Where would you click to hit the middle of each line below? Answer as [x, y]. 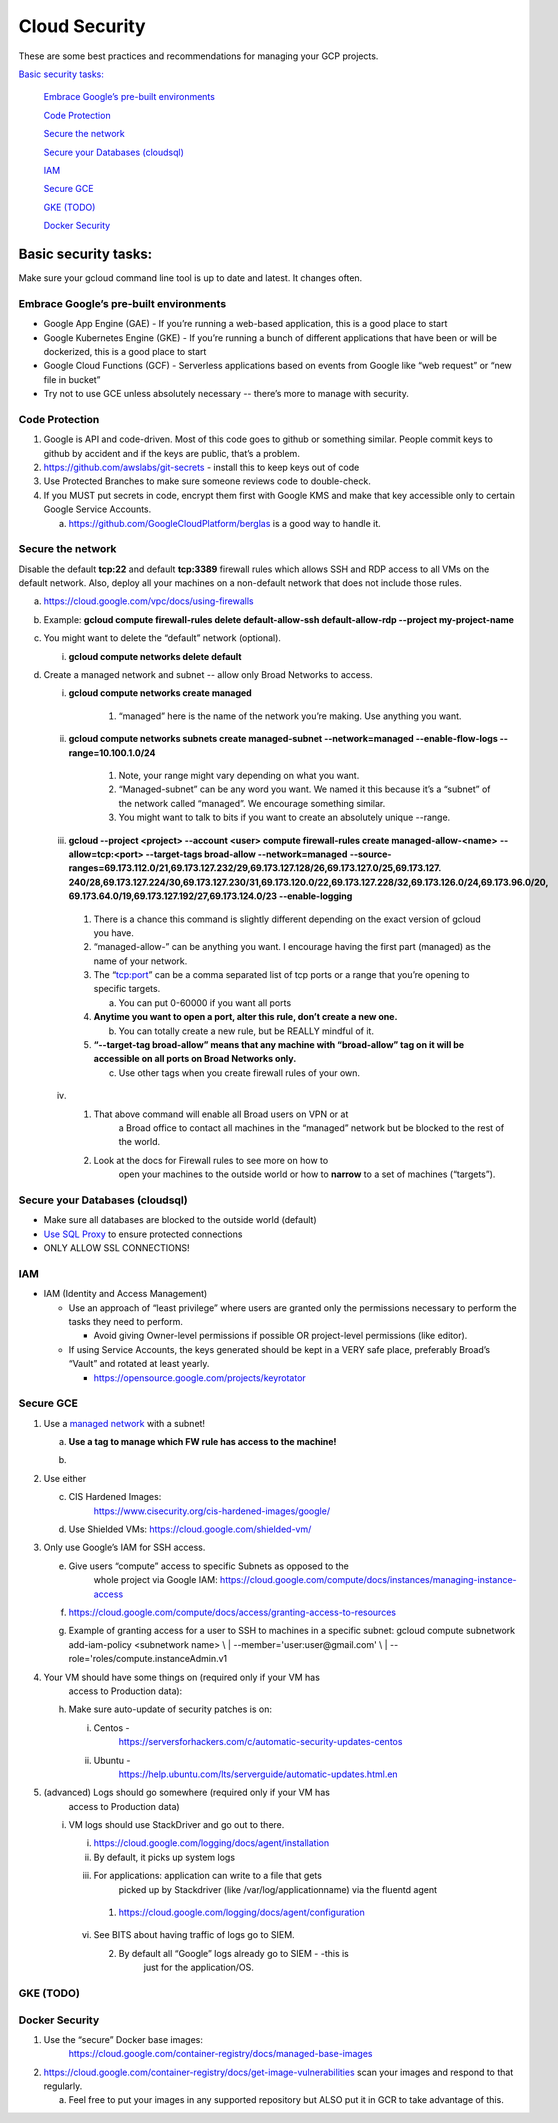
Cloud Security [82, 26]
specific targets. [127, 989]
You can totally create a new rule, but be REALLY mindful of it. [246, 1031]
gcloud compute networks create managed [160, 693]
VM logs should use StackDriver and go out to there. [176, 1825]
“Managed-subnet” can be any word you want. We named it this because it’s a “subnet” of [304, 789]
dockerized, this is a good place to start [125, 351]
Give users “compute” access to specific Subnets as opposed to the [208, 1566]
